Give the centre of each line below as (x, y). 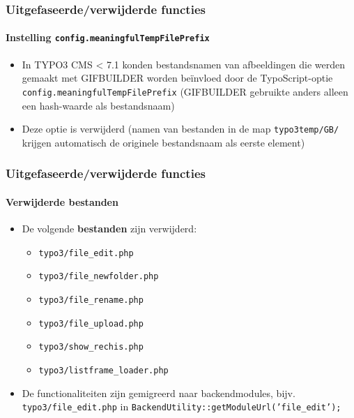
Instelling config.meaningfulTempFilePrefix (108, 37)
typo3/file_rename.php (91, 300)
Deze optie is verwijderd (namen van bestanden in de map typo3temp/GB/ (180, 129)
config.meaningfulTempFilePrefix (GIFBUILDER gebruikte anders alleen (185, 91)
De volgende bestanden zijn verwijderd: (109, 229)
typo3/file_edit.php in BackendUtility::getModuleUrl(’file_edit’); (182, 406)
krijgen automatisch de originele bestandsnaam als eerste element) (163, 142)
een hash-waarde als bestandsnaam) (98, 105)
